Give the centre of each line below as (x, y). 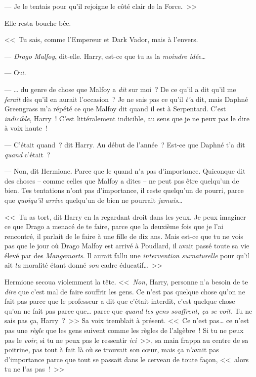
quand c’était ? (27, 154)
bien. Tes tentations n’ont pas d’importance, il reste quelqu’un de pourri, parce (124, 190)
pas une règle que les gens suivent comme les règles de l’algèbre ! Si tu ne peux (124, 330)
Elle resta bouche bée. (38, 23)
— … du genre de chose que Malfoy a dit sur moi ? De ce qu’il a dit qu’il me (120, 89)
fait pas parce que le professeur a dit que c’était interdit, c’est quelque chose (120, 301)
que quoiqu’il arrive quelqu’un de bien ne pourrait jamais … (94, 200)
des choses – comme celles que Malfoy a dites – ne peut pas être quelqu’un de (122, 180)
